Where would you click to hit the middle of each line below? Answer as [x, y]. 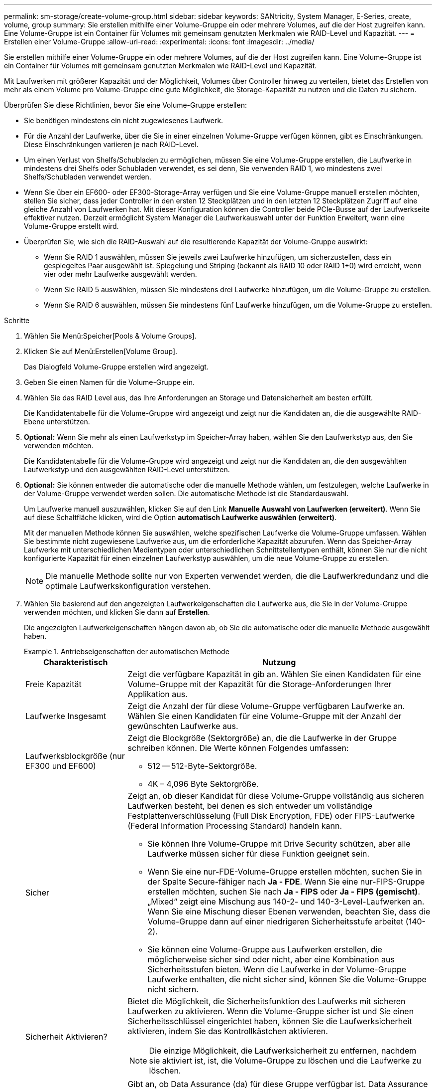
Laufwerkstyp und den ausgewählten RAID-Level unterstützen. [127, 469]
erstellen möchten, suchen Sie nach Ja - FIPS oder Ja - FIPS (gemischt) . [284, 892]
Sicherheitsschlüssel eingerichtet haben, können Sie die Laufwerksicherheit [270, 1021]
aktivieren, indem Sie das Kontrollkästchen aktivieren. [228, 1031]
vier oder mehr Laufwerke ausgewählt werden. [120, 274]
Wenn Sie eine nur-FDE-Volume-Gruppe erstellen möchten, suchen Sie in [285, 872]
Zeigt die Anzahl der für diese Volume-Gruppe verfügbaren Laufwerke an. [266, 706]
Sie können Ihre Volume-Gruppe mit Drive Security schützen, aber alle [279, 844]
